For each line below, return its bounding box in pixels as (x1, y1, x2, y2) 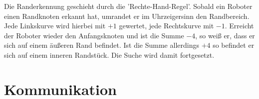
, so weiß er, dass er (195, 30, 255, 40)
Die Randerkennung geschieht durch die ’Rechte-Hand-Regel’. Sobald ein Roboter (4, 1, 253, 11)
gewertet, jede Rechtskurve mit (119, 20, 214, 31)
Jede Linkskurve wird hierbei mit (4, 20, 106, 31)
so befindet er (213, 40, 255, 50)
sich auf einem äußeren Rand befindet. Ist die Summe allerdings (4, 40, 199, 50)
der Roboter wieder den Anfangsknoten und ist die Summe (4, 30, 184, 40)
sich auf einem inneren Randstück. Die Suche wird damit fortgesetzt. (4, 49, 215, 60)
